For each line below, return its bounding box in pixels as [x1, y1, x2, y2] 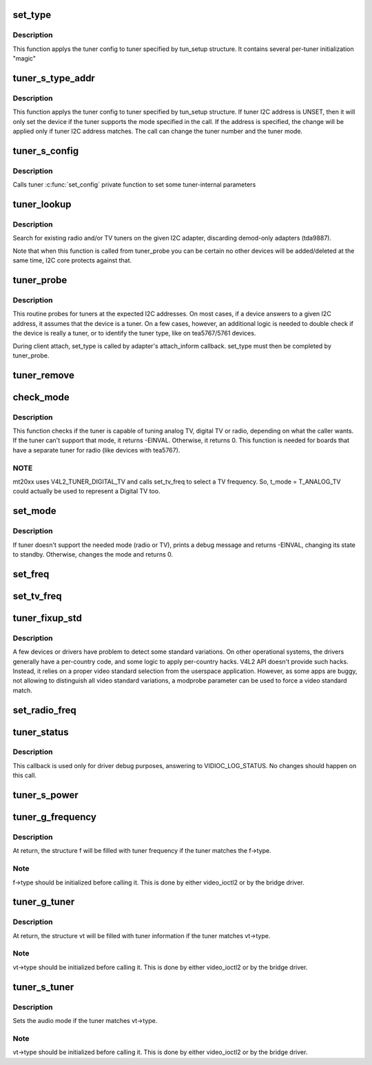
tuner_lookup [12, 198, 72, 210]
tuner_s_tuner [12, 981, 74, 993]
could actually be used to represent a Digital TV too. [12, 487, 161, 495]
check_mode [12, 391, 70, 403]
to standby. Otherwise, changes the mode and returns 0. [12, 550, 174, 558]
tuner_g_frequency [12, 811, 96, 823]
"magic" [12, 54, 36, 63]
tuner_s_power [12, 789, 79, 801]
